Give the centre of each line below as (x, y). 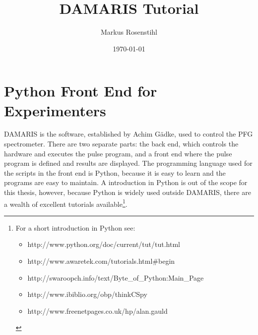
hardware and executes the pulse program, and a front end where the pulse (118, 153)
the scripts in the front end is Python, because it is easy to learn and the (115, 172)
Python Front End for (81, 91)
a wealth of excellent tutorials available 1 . (66, 203)
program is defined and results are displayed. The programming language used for (128, 163)
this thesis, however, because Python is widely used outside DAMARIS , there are (128, 192)
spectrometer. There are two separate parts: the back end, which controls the (121, 144)
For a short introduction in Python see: (75, 227)
